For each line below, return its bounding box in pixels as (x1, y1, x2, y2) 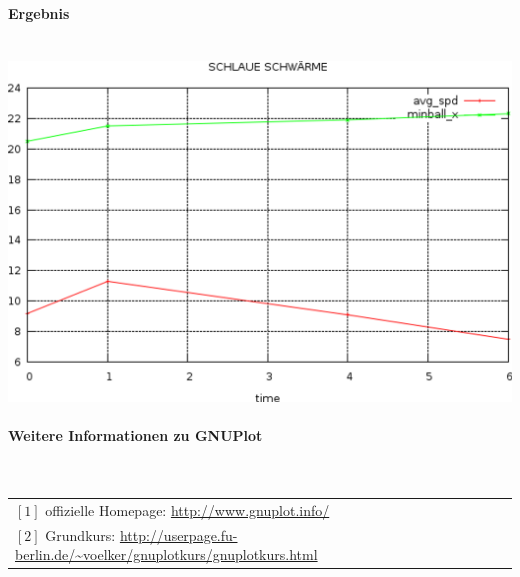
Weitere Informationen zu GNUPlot (8, 425, 263, 446)
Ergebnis (8, 2, 70, 23)
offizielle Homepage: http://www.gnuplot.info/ (45, 499, 330, 520)
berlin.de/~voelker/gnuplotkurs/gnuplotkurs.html (15, 544, 318, 565)
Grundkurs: (45, 524, 116, 545)
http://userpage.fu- (119, 524, 238, 545)
